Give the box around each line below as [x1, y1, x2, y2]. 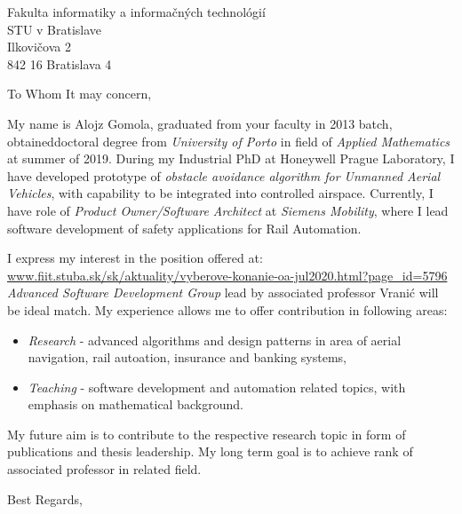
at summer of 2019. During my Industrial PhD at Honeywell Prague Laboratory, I [7, 149, 455, 168]
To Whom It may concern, [7, 84, 152, 103]
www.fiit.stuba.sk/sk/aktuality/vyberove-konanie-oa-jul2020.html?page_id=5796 [7, 265, 448, 284]
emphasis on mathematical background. [28, 395, 243, 414]
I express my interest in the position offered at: [7, 249, 263, 267]
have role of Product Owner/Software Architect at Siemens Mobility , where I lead [7, 201, 449, 219]
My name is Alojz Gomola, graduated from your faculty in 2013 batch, [7, 114, 393, 132]
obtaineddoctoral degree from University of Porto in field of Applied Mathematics [7, 131, 450, 150]
